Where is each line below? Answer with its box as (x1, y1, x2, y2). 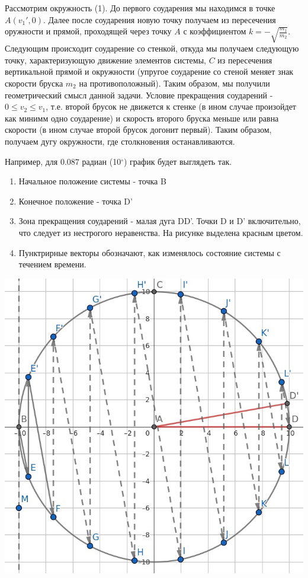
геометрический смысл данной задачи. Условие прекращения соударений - (5, 88, 273, 101)
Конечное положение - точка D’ (18, 194, 133, 207)
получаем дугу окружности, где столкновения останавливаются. (5, 135, 235, 147)
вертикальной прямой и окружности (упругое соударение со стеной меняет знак (5, 65, 294, 78)
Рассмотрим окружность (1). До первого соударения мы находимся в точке (5, 2, 275, 14)
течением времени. (18, 258, 86, 270)
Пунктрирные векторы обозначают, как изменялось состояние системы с (18, 246, 281, 258)
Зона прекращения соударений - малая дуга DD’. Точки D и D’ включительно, (18, 215, 301, 227)
